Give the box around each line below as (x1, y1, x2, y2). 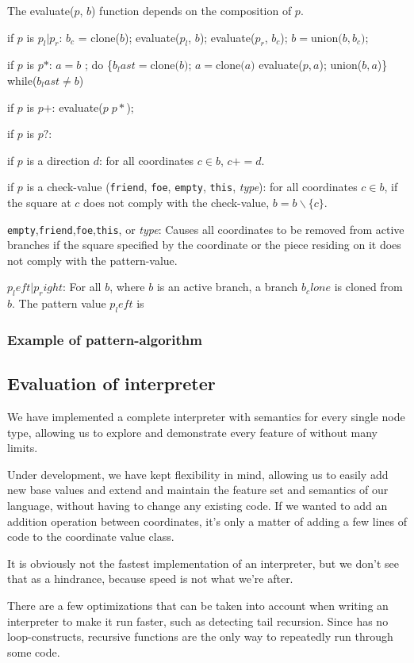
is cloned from (334, 278, 403, 295)
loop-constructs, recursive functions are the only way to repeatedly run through (7, 628, 393, 645)
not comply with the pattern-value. (7, 251, 178, 268)
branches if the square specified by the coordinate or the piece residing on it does (7, 236, 401, 253)
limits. (7, 439, 38, 456)
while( (7, 71, 37, 88)
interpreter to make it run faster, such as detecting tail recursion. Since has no (7, 612, 389, 629)
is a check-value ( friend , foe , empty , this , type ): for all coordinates (26, 178, 358, 195)
